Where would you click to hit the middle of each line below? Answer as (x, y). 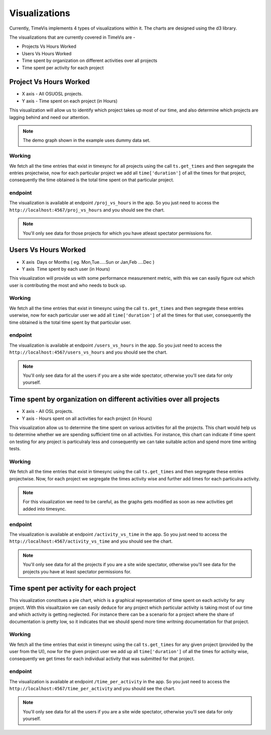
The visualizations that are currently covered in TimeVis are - (72, 37)
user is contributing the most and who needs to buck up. (68, 285)
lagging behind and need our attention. (49, 117)
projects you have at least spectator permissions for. (77, 571)
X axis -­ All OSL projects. (48, 411)
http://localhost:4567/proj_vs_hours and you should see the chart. (87, 210)
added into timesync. (45, 509)
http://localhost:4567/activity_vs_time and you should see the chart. (91, 541)
